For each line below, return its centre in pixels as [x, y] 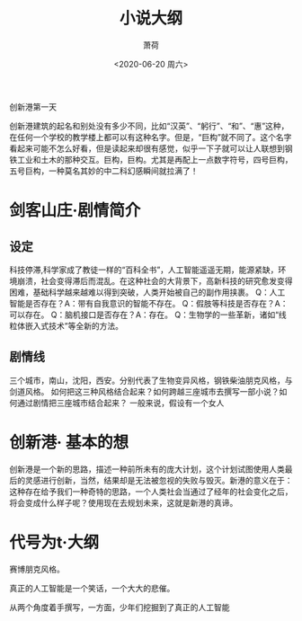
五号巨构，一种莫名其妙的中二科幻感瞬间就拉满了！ [104, 171]
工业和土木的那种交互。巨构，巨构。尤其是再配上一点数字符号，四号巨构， [155, 159]
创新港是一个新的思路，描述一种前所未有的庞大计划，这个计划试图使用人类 [147, 469]
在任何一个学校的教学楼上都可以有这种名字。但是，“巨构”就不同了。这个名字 [151, 137]
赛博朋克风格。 [37, 569]
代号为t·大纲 [54, 542]
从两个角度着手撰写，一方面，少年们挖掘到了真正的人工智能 [120, 607]
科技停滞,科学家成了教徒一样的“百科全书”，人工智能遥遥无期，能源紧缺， [144, 270]
